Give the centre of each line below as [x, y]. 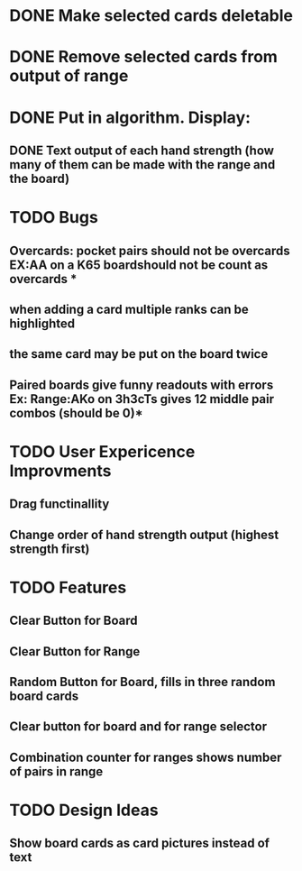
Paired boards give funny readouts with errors [142, 385]
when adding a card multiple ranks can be [129, 309]
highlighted [42, 323]
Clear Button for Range [75, 651]
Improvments [60, 471]
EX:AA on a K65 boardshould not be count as [139, 265]
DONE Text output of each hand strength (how [142, 150]
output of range [69, 76]
